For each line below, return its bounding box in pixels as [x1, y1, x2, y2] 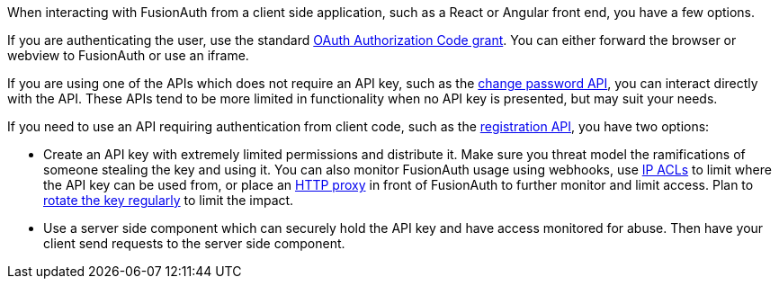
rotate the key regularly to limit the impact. [43, 192, 294, 208]
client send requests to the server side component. [43, 236, 345, 251]
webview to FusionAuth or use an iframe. [7, 48, 249, 63]
